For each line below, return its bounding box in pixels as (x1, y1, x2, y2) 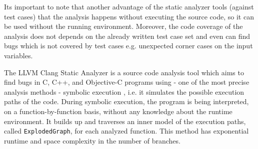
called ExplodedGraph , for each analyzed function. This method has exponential (4, 126, 249, 136)
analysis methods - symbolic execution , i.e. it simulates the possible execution (4, 86, 244, 97)
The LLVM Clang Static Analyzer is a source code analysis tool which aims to (4, 67, 244, 77)
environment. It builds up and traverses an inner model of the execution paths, (4, 116, 246, 126)
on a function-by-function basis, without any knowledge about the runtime (4, 106, 232, 116)
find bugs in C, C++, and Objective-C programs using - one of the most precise (4, 77, 249, 87)
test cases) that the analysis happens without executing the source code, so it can (4, 11, 254, 21)
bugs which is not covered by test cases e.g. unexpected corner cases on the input (4, 40, 253, 51)
